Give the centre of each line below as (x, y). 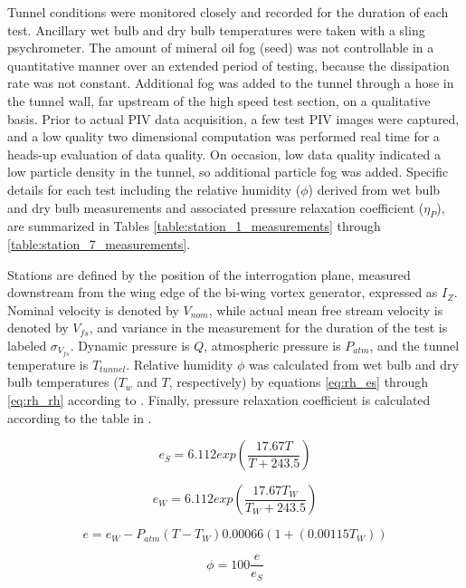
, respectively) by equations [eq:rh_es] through (298, 382)
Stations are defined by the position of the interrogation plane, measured (209, 274)
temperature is (48, 364)
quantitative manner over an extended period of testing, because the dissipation (228, 65)
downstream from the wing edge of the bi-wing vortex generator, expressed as (223, 292)
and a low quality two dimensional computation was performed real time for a (223, 136)
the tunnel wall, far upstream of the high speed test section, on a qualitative (219, 100)
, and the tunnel (414, 345)
